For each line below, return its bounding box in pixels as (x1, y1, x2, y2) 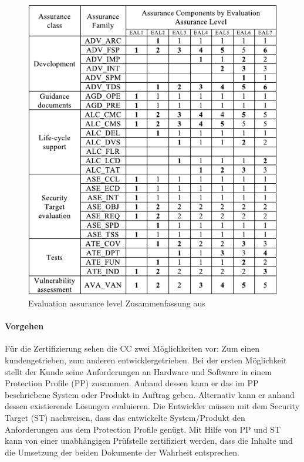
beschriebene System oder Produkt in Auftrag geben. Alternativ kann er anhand (5, 388, 295, 400)
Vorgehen (5, 320, 44, 332)
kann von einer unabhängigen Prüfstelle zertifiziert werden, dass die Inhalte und (5, 434, 293, 447)
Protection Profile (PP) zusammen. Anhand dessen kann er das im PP (5, 377, 259, 389)
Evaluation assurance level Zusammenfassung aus (28, 296, 205, 309)
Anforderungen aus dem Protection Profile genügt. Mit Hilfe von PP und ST (5, 423, 281, 435)
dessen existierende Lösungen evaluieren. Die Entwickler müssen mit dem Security (5, 400, 300, 412)
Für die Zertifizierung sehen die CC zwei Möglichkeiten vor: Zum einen (5, 342, 260, 355)
